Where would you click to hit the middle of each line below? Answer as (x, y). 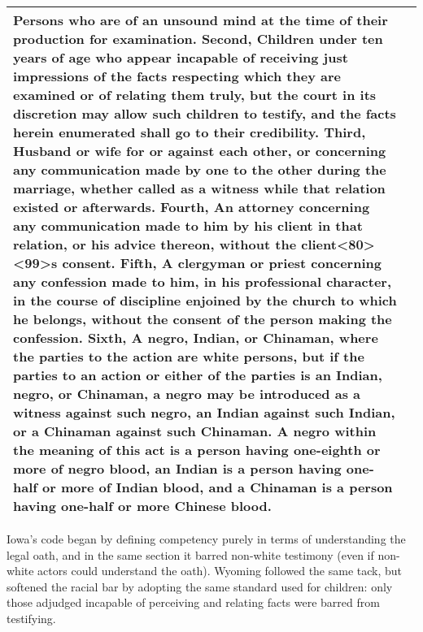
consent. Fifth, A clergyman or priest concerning (222, 263)
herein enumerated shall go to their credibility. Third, (190, 132)
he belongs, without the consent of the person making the (203, 319)
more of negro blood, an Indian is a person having (177, 468)
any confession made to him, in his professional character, (203, 281)
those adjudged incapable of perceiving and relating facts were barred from (193, 602)
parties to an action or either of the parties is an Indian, (198, 375)
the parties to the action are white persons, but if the (189, 356)
